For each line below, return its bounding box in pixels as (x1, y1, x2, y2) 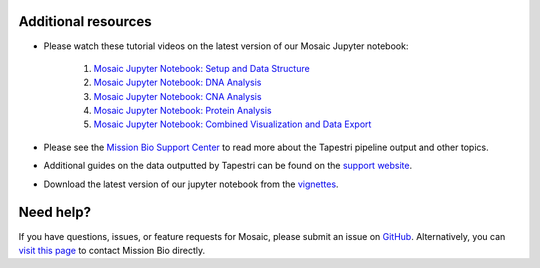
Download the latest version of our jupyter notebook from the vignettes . (43, 178, 339, 190)
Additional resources (18, 13, 152, 30)
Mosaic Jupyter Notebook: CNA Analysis (93, 90, 262, 102)
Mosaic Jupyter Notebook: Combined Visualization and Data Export (93, 118, 372, 130)
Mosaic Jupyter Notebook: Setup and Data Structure (93, 62, 310, 74)
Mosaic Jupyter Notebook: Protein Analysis (93, 105, 272, 117)
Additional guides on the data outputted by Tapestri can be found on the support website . (43, 160, 413, 172)
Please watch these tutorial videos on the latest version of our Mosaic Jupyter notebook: (43, 40, 409, 52)
